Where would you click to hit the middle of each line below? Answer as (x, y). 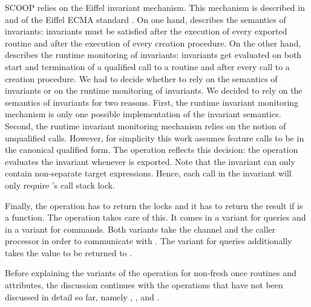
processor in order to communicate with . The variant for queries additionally (149, 241)
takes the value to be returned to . (69, 252)
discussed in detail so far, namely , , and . (82, 296)
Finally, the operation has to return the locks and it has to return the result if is (154, 205)
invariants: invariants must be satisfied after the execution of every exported (146, 31)
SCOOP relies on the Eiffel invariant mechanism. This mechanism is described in (155, 7)
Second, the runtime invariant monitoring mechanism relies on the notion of (146, 125)
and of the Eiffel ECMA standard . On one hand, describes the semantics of (146, 19)
